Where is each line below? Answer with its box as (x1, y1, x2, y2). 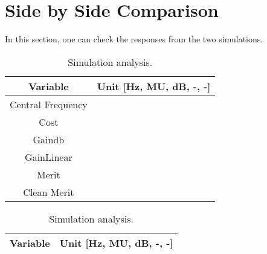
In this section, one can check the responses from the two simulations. (5, 33, 263, 45)
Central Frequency (10, 97, 88, 111)
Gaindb (33, 132, 65, 146)
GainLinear (25, 149, 72, 164)
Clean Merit (23, 184, 74, 199)
